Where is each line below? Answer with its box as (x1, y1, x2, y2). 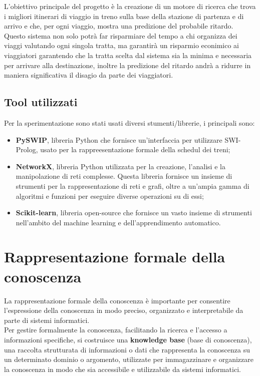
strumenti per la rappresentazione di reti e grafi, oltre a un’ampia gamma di (16, 180, 249, 191)
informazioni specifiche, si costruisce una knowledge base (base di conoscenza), (4, 334, 252, 344)
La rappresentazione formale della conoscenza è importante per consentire (4, 295, 230, 305)
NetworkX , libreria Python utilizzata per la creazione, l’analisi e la (16, 161, 225, 171)
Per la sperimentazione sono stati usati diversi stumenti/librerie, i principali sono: (4, 117, 255, 128)
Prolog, (16, 144, 38, 155)
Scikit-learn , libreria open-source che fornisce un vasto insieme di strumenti (16, 207, 252, 218)
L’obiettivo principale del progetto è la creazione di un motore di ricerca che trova (4, 1, 256, 11)
